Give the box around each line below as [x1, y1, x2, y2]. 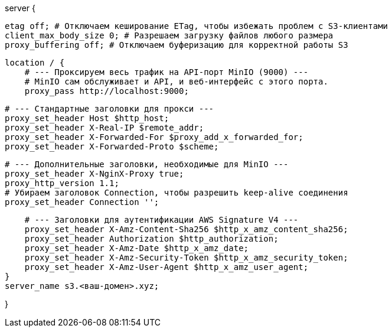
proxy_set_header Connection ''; [5, 197, 159, 207]
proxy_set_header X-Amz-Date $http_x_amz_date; [24, 243, 249, 253]
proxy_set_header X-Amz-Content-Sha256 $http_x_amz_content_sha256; [24, 224, 348, 234]
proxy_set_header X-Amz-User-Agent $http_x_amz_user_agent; [24, 262, 309, 272]
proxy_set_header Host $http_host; [5, 113, 169, 123]
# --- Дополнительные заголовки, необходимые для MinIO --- [5, 160, 289, 169]
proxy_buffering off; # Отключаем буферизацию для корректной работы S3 [5, 40, 348, 50]
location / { [5, 58, 65, 67]
